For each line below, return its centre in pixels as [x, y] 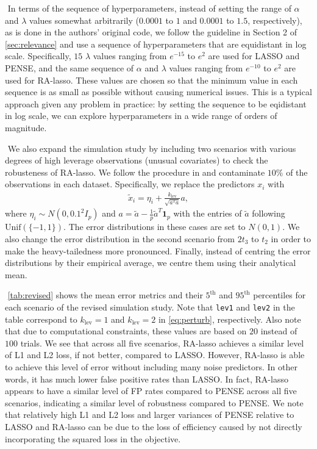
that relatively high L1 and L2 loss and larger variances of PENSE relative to [150, 415]
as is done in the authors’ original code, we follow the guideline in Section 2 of [151, 32]
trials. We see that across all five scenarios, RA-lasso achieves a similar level [162, 343]
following [269, 213]
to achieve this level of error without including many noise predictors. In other [151, 366]
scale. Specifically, [38, 56]
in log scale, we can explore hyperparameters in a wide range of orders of [141, 116]
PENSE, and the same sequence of [69, 67]
